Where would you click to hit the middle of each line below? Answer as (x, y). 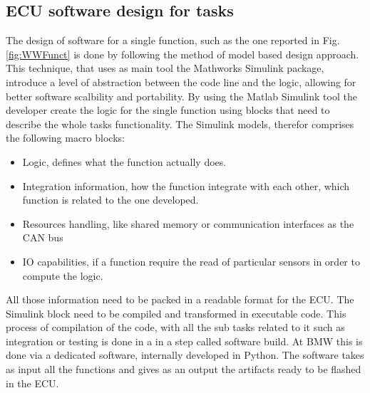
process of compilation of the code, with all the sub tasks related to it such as (175, 327)
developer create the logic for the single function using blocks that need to (168, 110)
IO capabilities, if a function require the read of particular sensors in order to (191, 261)
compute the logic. (63, 275)
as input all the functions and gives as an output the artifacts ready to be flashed (184, 369)
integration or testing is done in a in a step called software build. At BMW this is (184, 341)
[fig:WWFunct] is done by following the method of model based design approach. (183, 54)
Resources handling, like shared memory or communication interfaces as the (188, 223)
